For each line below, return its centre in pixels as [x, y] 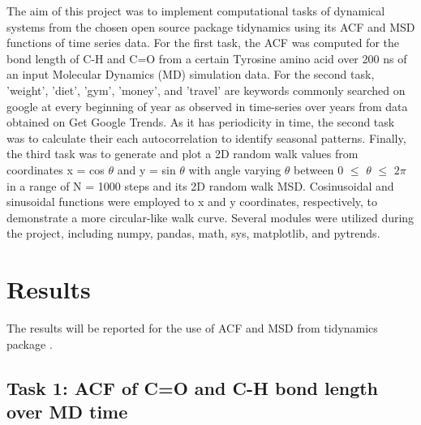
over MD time [67, 411]
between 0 [319, 169]
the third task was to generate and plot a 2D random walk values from [183, 154]
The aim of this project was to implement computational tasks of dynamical [196, 11]
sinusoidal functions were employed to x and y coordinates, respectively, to [192, 202]
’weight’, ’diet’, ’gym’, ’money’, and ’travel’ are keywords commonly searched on [206, 90]
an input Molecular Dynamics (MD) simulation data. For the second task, [191, 74]
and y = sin [146, 169]
